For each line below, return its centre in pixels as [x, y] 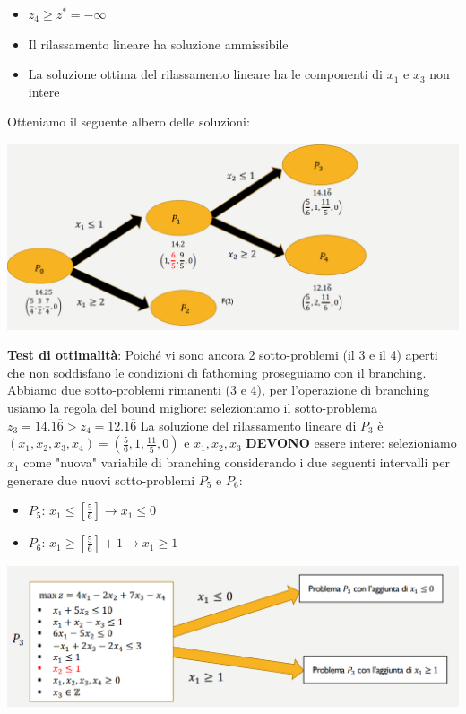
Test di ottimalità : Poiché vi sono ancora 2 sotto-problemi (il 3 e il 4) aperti [223, 355]
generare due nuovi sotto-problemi [101, 479]
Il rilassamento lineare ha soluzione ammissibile [158, 44]
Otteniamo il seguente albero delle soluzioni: [129, 122]
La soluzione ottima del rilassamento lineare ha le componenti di [206, 74]
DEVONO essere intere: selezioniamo [351, 443]
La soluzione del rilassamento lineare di [248, 425]
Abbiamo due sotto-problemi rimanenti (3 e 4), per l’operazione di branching [219, 390]
